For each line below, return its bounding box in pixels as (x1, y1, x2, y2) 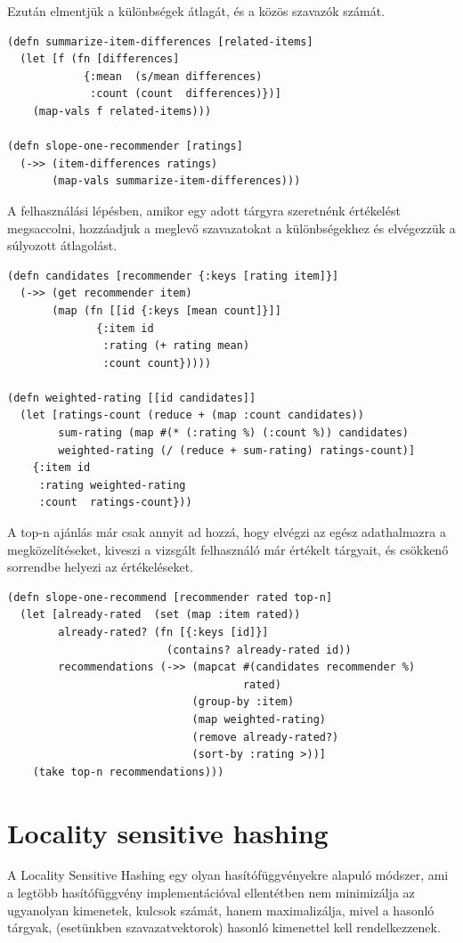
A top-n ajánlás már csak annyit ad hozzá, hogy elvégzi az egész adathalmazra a (7, 523, 446, 541)
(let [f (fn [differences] (20, 53, 180, 66)
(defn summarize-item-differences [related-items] (7, 35, 313, 48)
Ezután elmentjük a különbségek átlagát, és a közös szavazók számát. (7, 2, 386, 20)
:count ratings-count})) (38, 496, 192, 509)
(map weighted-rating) (191, 712, 326, 726)
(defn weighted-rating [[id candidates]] (7, 391, 256, 404)
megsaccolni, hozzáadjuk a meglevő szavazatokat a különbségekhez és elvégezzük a (7, 218, 456, 237)
